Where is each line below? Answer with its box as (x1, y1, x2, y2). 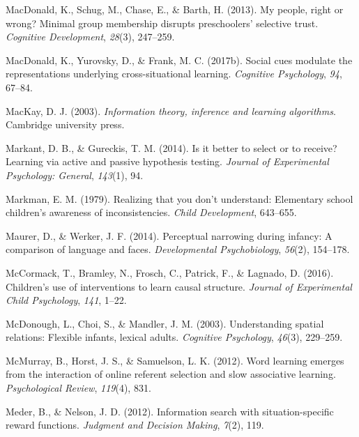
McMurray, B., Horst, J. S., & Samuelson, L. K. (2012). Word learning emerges (6, 353, 344, 367)
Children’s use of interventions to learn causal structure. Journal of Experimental (6, 279, 352, 293)
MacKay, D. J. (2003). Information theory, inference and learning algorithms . (6, 103, 336, 118)
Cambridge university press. (6, 117, 125, 132)
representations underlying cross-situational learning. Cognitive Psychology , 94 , (6, 66, 342, 81)
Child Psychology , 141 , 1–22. (6, 293, 127, 307)
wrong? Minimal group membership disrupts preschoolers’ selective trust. (6, 15, 319, 30)
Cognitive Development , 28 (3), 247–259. (6, 29, 175, 44)
